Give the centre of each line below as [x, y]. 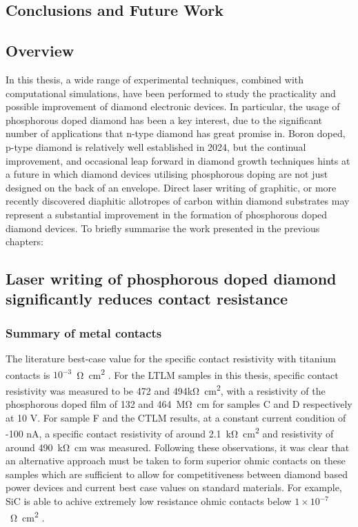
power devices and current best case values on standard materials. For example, [174, 487]
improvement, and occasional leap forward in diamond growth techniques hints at [178, 160]
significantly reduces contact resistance [147, 299]
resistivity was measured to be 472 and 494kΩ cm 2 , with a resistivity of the [166, 389]
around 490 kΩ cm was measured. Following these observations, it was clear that [178, 447]
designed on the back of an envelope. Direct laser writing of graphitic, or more [171, 187]
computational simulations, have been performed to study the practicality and [171, 93]
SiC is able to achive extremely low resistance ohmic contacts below [149, 501]
